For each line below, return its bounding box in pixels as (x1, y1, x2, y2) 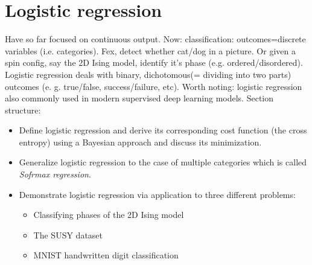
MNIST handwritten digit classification (33, 249, 179, 261)
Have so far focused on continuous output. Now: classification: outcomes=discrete (5, 33, 306, 45)
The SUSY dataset (33, 228, 103, 241)
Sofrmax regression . (19, 168, 91, 180)
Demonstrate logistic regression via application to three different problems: (19, 188, 296, 200)
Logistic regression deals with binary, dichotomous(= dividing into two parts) (5, 68, 291, 80)
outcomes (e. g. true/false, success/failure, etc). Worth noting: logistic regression (5, 80, 302, 92)
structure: (5, 103, 41, 116)
